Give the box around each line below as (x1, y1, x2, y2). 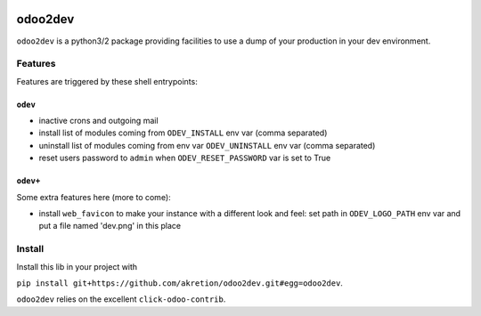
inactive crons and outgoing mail (38, 116, 159, 126)
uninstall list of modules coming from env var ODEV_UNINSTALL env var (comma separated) (38, 140, 376, 150)
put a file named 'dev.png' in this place (38, 221, 182, 231)
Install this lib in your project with (16, 261, 138, 271)
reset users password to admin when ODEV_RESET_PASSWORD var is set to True (38, 152, 331, 164)
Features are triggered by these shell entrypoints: (16, 76, 198, 86)
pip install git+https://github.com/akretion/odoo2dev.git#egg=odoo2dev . (16, 277, 343, 288)
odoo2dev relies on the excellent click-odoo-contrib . (16, 294, 226, 304)
